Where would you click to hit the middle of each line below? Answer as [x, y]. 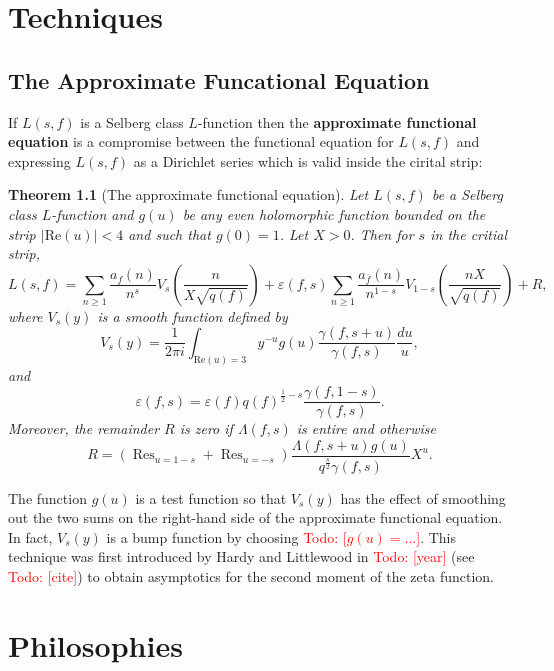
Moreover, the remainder [84, 428]
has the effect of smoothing [423, 497]
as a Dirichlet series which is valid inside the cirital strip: [308, 160]
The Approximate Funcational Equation [219, 79]
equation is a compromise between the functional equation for [201, 141]
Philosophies [95, 644]
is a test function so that [211, 497]
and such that [169, 233]
